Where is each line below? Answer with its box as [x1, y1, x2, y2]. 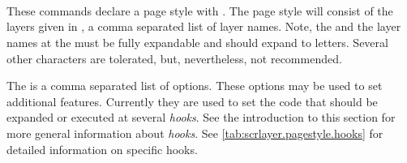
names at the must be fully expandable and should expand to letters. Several [6, 33, 388, 50]
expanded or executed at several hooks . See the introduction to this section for [6, 109, 396, 126]
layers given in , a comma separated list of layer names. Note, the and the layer [6, 18, 401, 35]
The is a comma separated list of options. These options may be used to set [6, 77, 383, 94]
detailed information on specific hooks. [6, 140, 198, 157]
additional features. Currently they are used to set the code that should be [6, 92, 378, 109]
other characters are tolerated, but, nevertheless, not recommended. [6, 49, 342, 66]
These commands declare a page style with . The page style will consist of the [6, 2, 393, 19]
